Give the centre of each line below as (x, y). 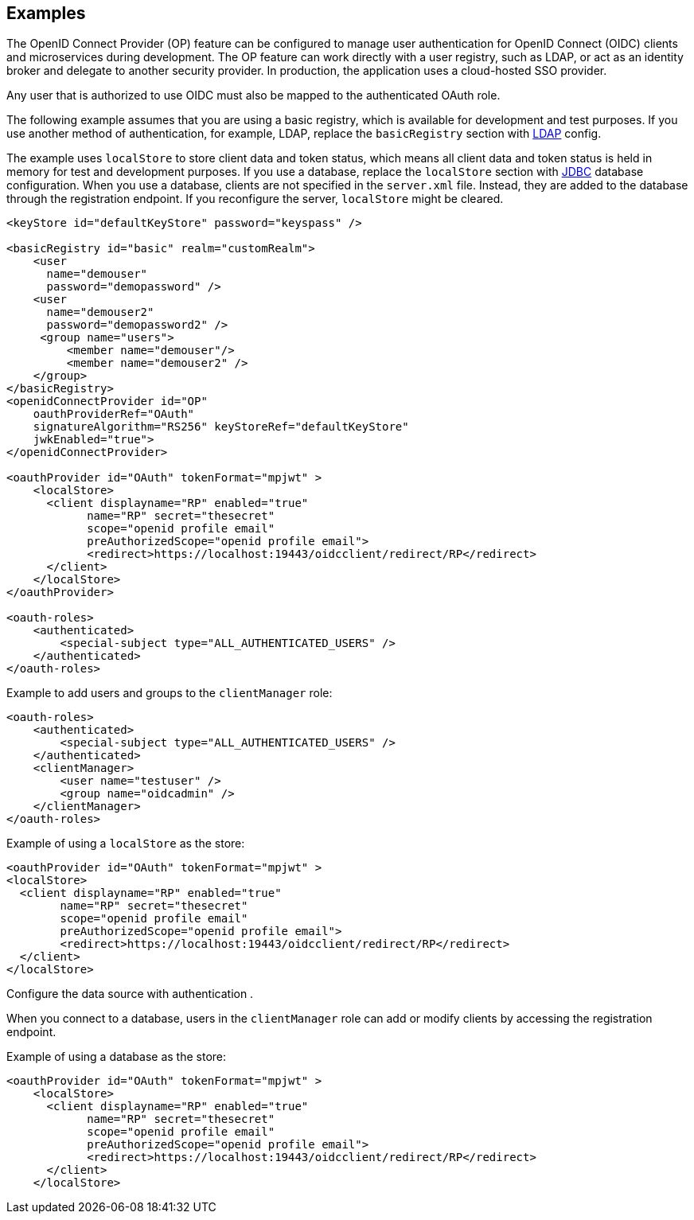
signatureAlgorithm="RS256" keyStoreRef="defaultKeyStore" (221, 427)
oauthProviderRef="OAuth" (114, 414)
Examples (46, 13)
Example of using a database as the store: (117, 1057)
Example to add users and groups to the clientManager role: (170, 693)
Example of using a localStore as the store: (126, 844)
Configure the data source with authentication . (130, 994)
